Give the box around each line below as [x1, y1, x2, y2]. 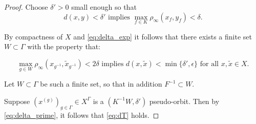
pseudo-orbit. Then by [149, 95, 220, 106]
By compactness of [4, 31, 63, 42]
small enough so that [71, 2, 137, 12]
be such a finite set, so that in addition [40, 78, 162, 89]
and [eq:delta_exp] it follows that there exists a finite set [73, 31, 252, 42]
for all [200, 60, 219, 68]
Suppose [4, 95, 30, 106]
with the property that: [27, 41, 100, 52]
